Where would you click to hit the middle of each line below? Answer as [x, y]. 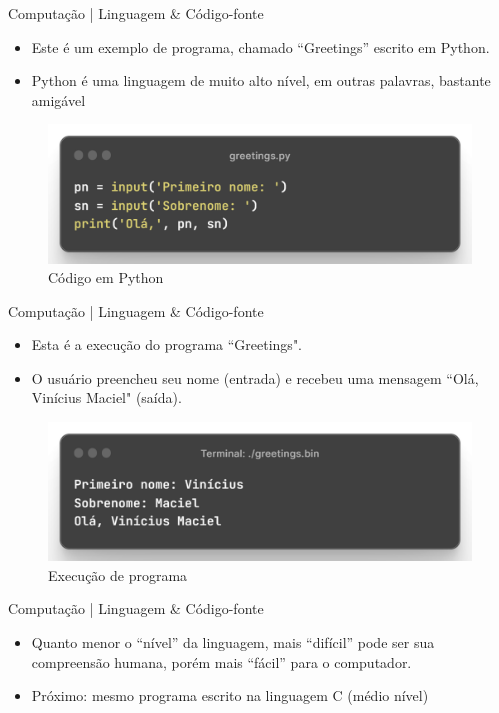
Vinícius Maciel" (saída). [106, 397]
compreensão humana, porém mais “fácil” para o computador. [221, 661]
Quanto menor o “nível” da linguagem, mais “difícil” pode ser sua [233, 641]
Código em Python [106, 277]
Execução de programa [118, 574]
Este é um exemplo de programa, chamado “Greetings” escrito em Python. [260, 46]
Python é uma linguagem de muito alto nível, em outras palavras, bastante [261, 80]
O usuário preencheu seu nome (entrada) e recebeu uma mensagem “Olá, [255, 377]
